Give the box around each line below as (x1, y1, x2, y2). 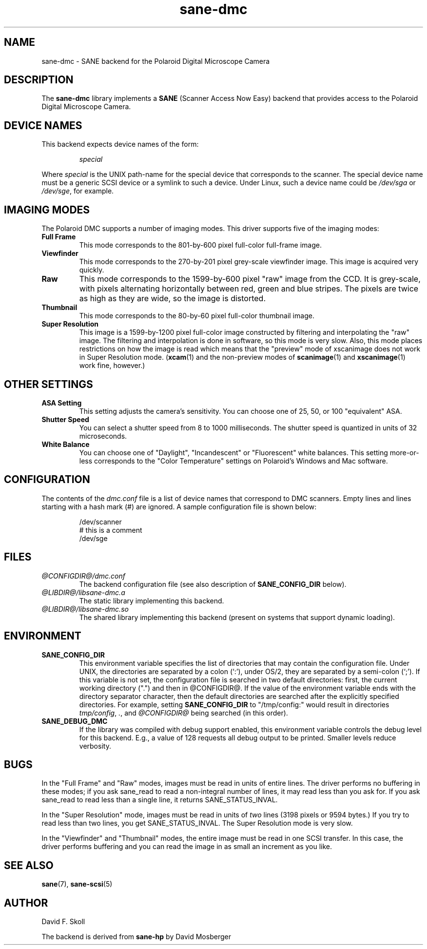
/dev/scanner (79, 517, 122, 526)
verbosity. (79, 741, 111, 750)
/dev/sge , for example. (41, 187, 114, 195)
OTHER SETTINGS (4, 378, 93, 390)
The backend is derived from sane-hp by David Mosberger (41, 932, 231, 941)
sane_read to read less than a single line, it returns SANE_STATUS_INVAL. (41, 795, 278, 804)
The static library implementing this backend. (79, 596, 224, 605)
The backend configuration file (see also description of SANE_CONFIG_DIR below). (79, 580, 347, 588)
